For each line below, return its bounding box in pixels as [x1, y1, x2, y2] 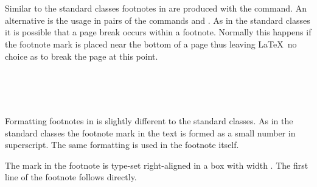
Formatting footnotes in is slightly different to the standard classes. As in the [5, 114, 293, 127]
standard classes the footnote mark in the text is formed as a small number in [5, 126, 296, 139]
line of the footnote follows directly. [5, 171, 137, 183]
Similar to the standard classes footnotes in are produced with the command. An [5, 2, 307, 15]
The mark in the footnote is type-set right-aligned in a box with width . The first [5, 158, 308, 171]
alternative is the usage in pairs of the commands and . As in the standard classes [5, 13, 310, 26]
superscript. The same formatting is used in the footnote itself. [5, 138, 239, 151]
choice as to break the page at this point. [5, 49, 158, 62]
